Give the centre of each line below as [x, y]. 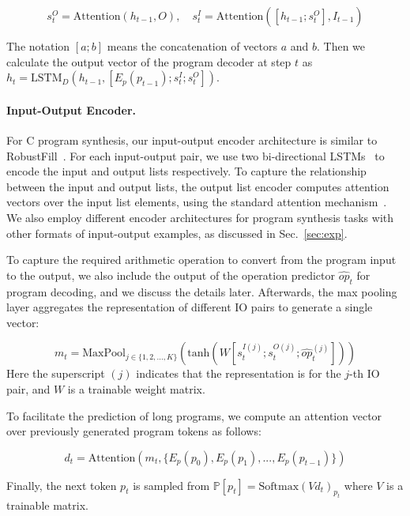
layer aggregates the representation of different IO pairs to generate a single [190, 307]
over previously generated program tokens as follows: [134, 431]
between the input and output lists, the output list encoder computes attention [198, 186]
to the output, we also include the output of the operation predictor [171, 275]
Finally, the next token [62, 485]
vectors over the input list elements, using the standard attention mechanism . [197, 202]
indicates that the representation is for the [239, 373]
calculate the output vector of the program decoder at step [149, 61]
